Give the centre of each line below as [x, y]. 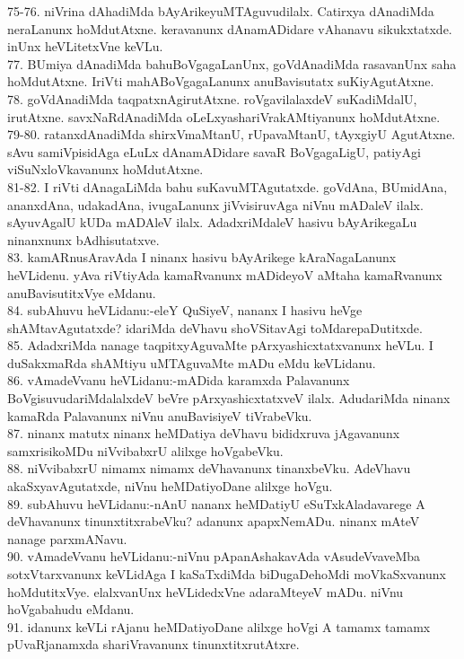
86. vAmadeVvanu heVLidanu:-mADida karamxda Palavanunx [179, 380]
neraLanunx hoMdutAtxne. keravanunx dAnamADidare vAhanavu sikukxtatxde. [230, 28]
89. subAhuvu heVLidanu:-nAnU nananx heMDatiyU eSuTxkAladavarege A [216, 503]
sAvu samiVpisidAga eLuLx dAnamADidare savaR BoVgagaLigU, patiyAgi [214, 151]
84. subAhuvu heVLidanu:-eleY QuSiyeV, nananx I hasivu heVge [185, 310]
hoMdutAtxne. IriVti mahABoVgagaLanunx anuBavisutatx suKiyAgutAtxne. [221, 81]
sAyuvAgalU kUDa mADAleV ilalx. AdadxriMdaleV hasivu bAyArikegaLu [212, 222]
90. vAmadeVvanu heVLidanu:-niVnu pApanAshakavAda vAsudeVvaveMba [214, 556]
